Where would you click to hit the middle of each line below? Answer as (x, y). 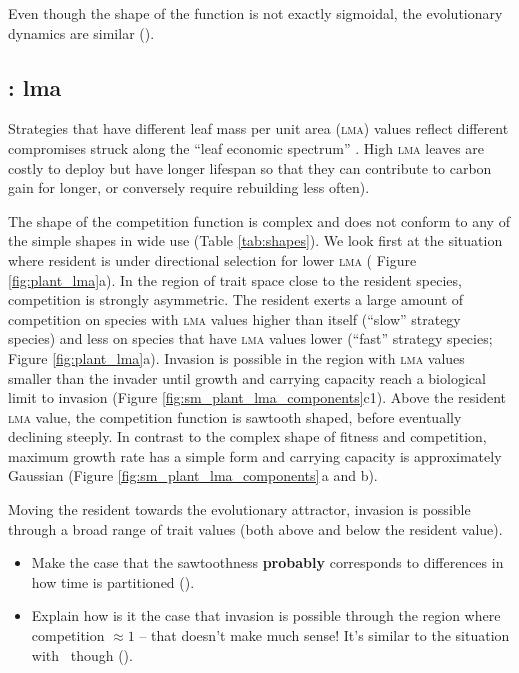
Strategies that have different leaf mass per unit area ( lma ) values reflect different (258, 128)
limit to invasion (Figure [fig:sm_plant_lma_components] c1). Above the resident (257, 397)
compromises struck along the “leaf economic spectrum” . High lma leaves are (246, 147)
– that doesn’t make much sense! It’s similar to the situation (324, 635)
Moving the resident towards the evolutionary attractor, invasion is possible (239, 509)
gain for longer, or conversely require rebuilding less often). (189, 187)
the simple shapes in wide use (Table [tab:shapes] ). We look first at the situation (255, 240)
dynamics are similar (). (81, 32)
